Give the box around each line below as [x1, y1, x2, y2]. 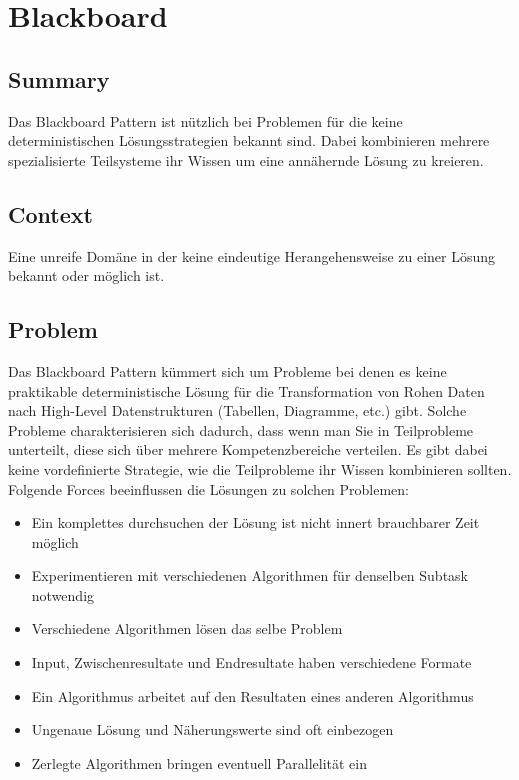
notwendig [31, 584, 95, 605]
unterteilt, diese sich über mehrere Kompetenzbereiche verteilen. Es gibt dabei [8, 439, 488, 460]
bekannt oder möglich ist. [8, 265, 165, 286]
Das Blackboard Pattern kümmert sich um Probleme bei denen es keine [8, 360, 447, 381]
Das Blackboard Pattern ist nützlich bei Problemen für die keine [8, 110, 403, 131]
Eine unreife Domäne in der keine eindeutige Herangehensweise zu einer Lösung [8, 245, 496, 266]
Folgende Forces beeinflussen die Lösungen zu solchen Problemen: [8, 478, 410, 499]
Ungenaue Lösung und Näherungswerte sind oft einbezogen [31, 719, 394, 740]
